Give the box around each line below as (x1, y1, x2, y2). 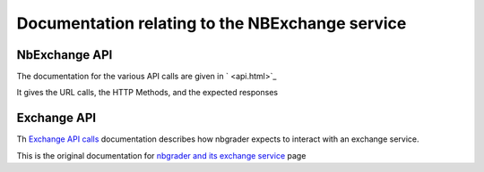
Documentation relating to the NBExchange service (16, 13, 407, 33)
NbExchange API (16, 47, 113, 62)
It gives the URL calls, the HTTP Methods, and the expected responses (16, 87, 278, 98)
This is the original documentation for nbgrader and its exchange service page (16, 150, 307, 160)
